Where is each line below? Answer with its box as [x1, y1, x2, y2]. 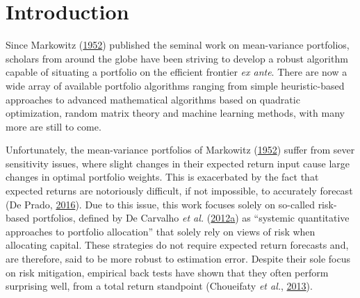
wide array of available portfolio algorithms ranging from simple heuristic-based [6, 78, 345, 92]
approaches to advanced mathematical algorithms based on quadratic [6, 92, 300, 106]
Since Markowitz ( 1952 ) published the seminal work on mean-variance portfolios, [6, 38, 350, 52]
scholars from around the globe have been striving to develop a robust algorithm [6, 51, 348, 65]
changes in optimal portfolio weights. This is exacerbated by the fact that [6, 169, 319, 184]
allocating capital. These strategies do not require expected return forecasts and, [6, 238, 349, 252]
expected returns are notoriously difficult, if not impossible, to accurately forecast [6, 183, 353, 198]
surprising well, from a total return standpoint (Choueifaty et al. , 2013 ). [6, 279, 313, 293]
